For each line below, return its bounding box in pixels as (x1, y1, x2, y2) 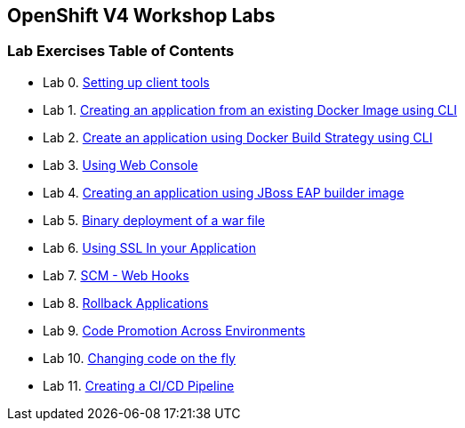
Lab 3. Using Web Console (43, 157, 198, 173)
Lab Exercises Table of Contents (7, 42, 235, 61)
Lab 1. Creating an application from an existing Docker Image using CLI (43, 101, 458, 117)
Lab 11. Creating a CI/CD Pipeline (43, 377, 235, 393)
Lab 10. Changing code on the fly (43, 350, 236, 366)
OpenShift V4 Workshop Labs (7, 4, 276, 27)
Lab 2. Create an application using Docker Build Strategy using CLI (43, 129, 433, 145)
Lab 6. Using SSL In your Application (43, 239, 256, 255)
